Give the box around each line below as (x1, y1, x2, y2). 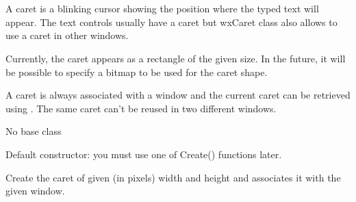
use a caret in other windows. (5, 28, 129, 42)
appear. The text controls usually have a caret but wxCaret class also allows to (5, 14, 338, 29)
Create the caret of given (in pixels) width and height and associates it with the (5, 170, 341, 184)
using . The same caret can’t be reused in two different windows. (5, 101, 277, 115)
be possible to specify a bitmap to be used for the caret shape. (5, 64, 268, 79)
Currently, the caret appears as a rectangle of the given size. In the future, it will (5, 51, 346, 65)
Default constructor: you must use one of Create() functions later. (5, 147, 282, 161)
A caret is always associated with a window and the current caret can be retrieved (5, 88, 351, 102)
